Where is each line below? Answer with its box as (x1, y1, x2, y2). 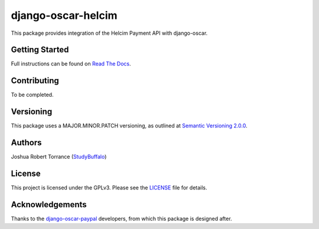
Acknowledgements (11, 199, 87, 210)
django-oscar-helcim (11, 9, 118, 22)
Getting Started (11, 45, 69, 55)
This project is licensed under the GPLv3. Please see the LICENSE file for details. (11, 184, 207, 191)
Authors (11, 138, 42, 148)
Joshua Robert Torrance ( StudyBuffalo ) (11, 153, 107, 161)
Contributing (11, 76, 59, 86)
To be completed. (11, 91, 54, 99)
